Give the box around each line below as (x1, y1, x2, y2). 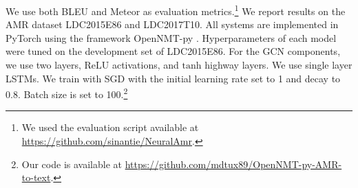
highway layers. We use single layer (204, 58, 352, 72)
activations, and (112, 58, 179, 72)
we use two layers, (6, 58, 81, 72)
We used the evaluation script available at (21, 120, 199, 134)
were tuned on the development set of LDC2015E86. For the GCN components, (6, 44, 341, 58)
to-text (21, 170, 51, 185)
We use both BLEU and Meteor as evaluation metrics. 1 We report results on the (6, 2, 346, 18)
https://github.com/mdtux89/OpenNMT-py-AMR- (125, 156, 342, 171)
